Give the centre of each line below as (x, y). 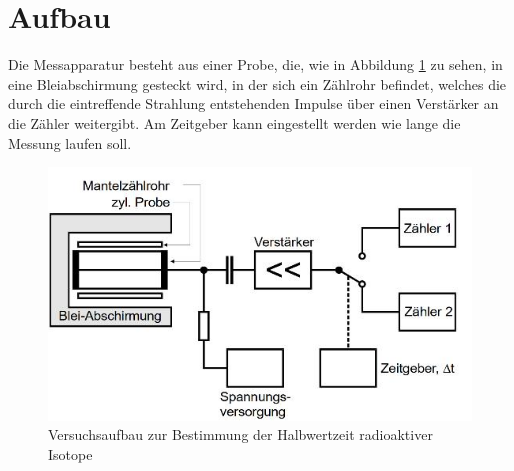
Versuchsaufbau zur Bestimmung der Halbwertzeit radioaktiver (240, 434)
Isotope (70, 453)
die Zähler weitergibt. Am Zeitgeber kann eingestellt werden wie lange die (234, 122)
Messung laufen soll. (70, 142)
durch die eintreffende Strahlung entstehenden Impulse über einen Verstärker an (253, 103)
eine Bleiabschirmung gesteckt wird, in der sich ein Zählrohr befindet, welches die (257, 83)
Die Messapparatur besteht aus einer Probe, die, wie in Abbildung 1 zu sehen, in (255, 64)
